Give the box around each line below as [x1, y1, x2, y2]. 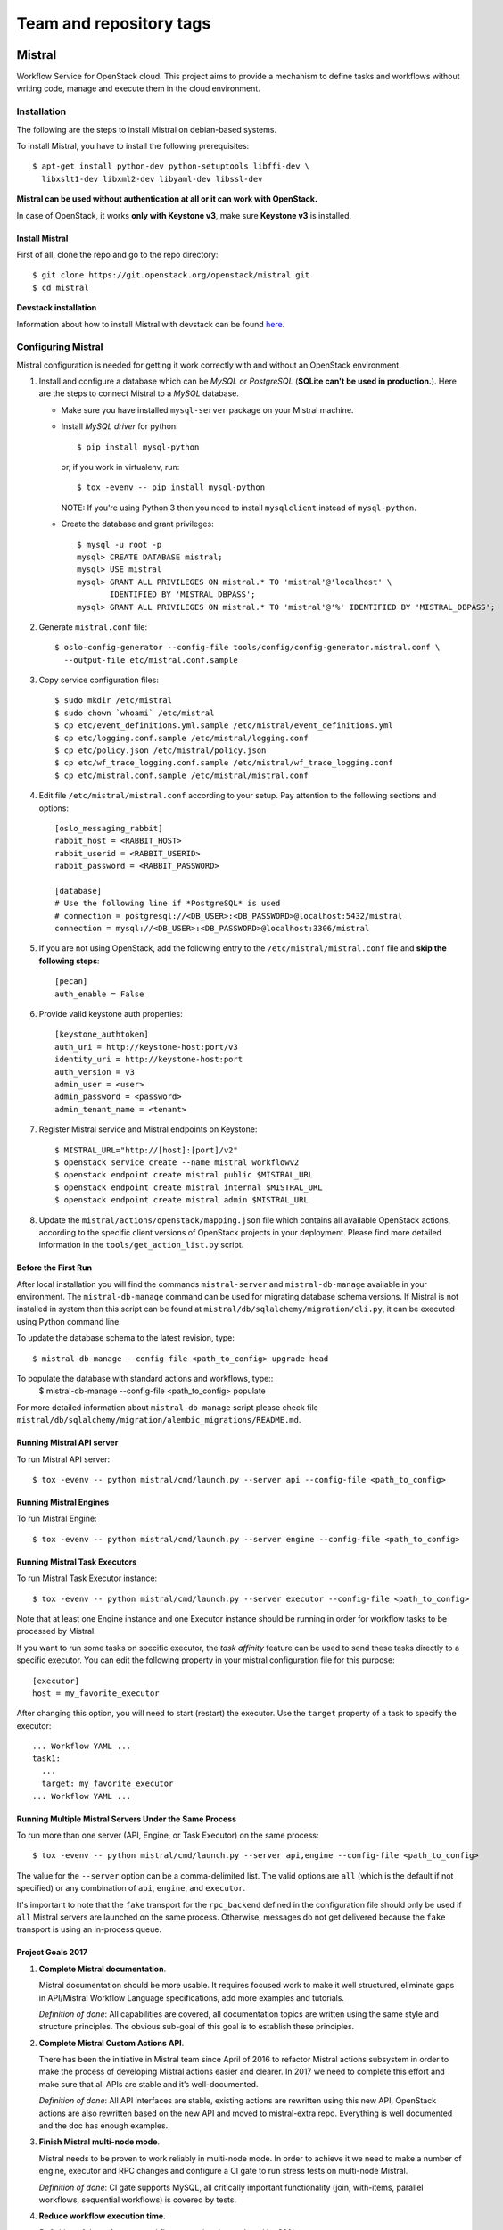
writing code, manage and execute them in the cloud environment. [16, 83, 260, 94]
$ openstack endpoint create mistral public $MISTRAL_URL [54, 1169, 314, 1180]
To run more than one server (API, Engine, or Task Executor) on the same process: [16, 1829, 320, 1841]
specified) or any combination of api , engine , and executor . [16, 1883, 246, 1894]
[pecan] [54, 977, 88, 987]
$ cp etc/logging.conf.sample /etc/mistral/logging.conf [54, 732, 309, 743]
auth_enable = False [54, 988, 144, 999]
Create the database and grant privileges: [61, 518, 214, 530]
